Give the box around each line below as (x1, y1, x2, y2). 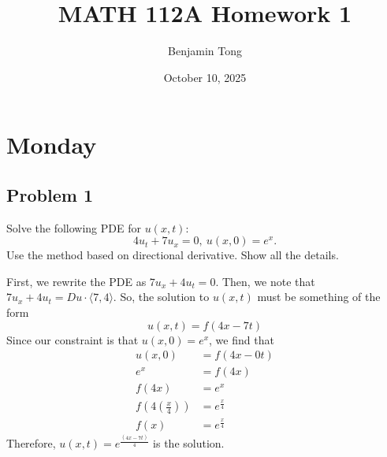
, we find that (209, 331, 274, 347)
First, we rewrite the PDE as (6, 273, 147, 289)
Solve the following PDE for (6, 219, 141, 236)
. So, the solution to (113, 288, 210, 305)
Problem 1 (6, 182, 93, 206)
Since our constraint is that (6, 331, 139, 347)
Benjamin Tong (168, 43, 242, 59)
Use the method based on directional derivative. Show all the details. (6, 247, 339, 263)
